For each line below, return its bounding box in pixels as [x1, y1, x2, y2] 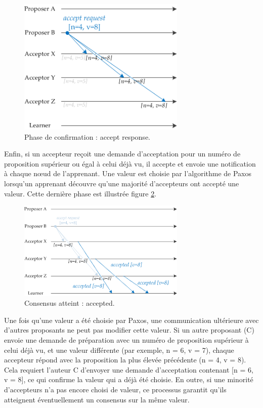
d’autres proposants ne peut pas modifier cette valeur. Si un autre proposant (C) [4, 324, 254, 335]
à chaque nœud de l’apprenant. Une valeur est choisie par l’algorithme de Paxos [4, 168, 252, 179]
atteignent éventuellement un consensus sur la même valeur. [4, 394, 190, 404]
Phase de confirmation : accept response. [24, 131, 150, 142]
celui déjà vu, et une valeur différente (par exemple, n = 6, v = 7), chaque [4, 344, 234, 355]
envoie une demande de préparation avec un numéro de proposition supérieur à [4, 334, 249, 345]
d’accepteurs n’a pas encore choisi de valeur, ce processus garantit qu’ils [4, 384, 227, 394]
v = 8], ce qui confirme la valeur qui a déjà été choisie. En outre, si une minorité [4, 374, 253, 385]
